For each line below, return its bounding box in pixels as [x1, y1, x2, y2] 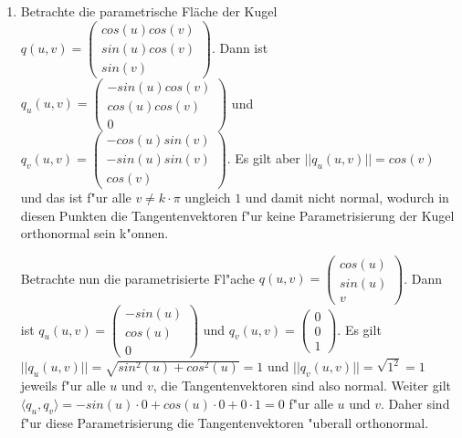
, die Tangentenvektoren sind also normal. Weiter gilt [152, 376, 451, 395]
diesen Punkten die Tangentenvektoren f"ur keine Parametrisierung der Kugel [20, 205, 455, 224]
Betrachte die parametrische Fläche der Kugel [20, 2, 278, 20]
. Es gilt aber [226, 148, 300, 167]
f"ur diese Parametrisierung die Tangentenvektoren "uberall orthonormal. [20, 412, 429, 432]
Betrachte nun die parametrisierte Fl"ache [20, 268, 256, 287]
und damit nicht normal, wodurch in [245, 188, 449, 207]
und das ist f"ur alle [20, 188, 131, 207]
